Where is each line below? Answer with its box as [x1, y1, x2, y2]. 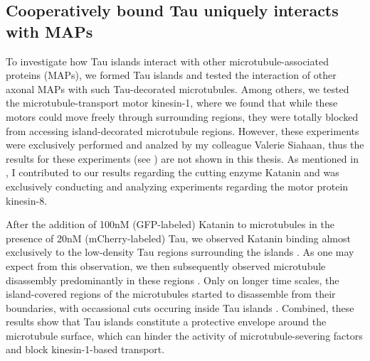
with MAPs [6, 20, 93, 42]
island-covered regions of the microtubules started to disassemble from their [6, 286, 336, 301]
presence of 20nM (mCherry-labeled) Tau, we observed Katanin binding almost [6, 230, 351, 245]
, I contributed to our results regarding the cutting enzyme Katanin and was [6, 165, 339, 180]
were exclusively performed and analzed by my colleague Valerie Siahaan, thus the [6, 137, 364, 152]
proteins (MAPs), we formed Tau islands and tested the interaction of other [6, 68, 337, 82]
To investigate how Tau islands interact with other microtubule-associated [6, 53, 329, 68]
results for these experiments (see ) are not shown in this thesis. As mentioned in [6, 151, 359, 166]
